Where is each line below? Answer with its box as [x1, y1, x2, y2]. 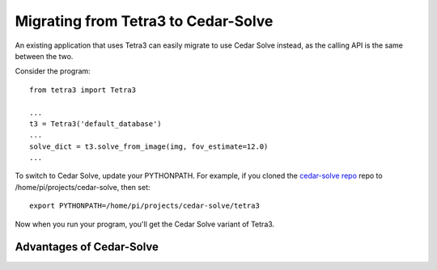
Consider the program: [15, 66, 91, 76]
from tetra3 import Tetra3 [29, 85, 137, 95]
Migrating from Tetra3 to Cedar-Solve [15, 12, 274, 30]
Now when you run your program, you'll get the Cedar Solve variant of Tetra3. [15, 219, 275, 229]
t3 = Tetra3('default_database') [29, 119, 162, 129]
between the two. [15, 51, 74, 61]
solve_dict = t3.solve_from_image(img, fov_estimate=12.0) [29, 141, 269, 151]
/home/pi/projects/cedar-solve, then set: [15, 182, 151, 192]
